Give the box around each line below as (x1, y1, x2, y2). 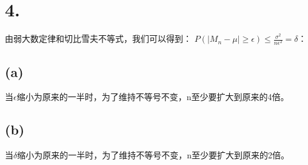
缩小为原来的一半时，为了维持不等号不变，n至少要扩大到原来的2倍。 (17, 149, 290, 161)
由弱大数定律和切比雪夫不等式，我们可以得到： (5, 32, 192, 45)
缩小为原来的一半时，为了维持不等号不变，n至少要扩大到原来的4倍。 (16, 90, 289, 103)
